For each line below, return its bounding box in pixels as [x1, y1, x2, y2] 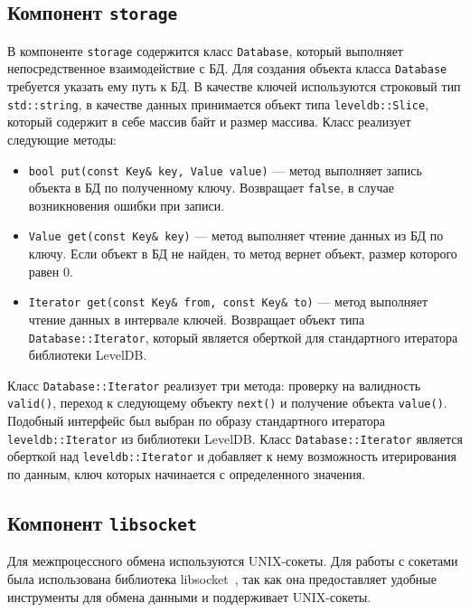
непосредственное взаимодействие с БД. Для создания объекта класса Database [7, 59, 447, 78]
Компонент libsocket [7, 508, 197, 536]
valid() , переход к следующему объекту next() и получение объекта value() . [7, 393, 447, 412]
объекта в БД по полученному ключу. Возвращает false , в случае [28, 178, 395, 197]
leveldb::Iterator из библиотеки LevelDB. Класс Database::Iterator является [7, 428, 463, 447]
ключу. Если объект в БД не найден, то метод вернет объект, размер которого [28, 244, 457, 263]
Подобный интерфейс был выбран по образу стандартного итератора [7, 411, 385, 430]
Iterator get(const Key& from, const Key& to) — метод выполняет [28, 292, 428, 311]
